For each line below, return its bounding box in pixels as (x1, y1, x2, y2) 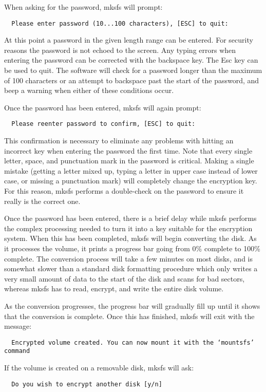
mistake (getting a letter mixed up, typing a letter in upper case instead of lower (4, 165, 258, 176)
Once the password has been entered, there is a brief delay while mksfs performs (4, 213, 257, 223)
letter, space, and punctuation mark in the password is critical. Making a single (4, 155, 254, 166)
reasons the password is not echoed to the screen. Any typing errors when (4, 44, 236, 55)
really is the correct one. (4, 195, 81, 206)
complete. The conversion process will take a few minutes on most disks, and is (4, 253, 253, 264)
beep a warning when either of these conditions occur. (4, 85, 174, 96)
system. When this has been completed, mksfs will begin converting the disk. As (4, 233, 257, 244)
